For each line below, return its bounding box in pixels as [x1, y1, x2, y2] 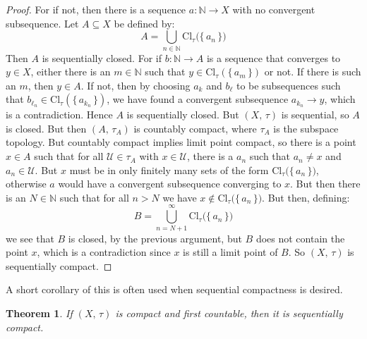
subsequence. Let [6, 16, 79, 30]
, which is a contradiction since [37, 245, 171, 259]
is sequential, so [281, 107, 349, 122]
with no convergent [232, 2, 315, 16]
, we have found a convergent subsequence [107, 92, 289, 106]
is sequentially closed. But [126, 107, 239, 122]
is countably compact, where [133, 121, 257, 135]
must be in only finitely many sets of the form [69, 162, 269, 177]
